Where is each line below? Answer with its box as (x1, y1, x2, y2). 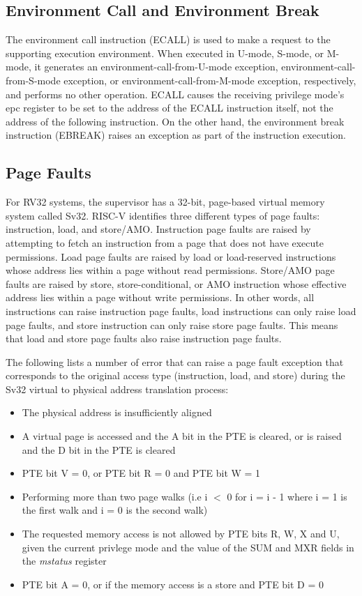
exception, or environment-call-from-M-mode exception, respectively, (63, 72, 356, 87)
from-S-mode (6, 72, 61, 87)
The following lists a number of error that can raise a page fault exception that (6, 354, 344, 369)
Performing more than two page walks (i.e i (22, 489, 208, 503)
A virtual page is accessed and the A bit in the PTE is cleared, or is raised (22, 429, 342, 443)
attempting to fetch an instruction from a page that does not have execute (6, 235, 324, 250)
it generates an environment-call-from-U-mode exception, (34, 59, 278, 74)
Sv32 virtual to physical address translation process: (6, 381, 229, 396)
